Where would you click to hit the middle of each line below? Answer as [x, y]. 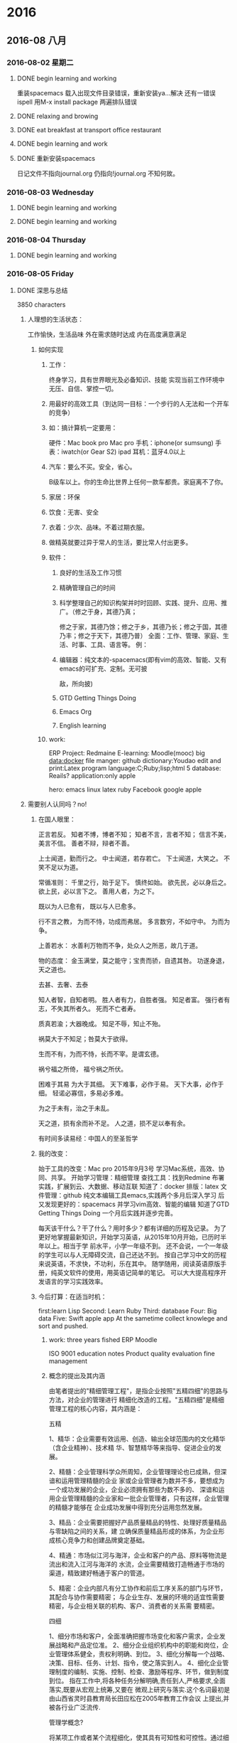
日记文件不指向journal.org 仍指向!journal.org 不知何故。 [98, 173]
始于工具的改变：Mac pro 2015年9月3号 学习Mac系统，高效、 [128, 1168]
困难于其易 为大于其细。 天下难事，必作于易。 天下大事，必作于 [131, 1084]
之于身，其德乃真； [109, 612]
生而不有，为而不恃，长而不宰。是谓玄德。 [100, 1054]
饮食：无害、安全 [74, 512]
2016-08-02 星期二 [40, 63]
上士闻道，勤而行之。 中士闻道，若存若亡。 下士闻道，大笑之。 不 [134, 858]
